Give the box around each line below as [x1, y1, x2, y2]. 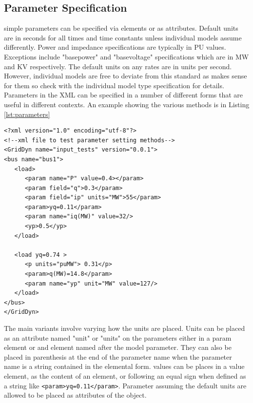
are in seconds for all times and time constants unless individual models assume [4, 32, 242, 42]
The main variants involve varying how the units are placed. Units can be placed [4, 323, 245, 333]
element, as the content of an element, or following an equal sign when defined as [4, 370, 246, 381]
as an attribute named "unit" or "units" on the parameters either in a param [4, 332, 232, 343]
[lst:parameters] [4, 109, 50, 119]
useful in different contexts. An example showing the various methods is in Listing [4, 99, 250, 109]
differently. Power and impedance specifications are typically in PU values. [4, 42, 226, 52]
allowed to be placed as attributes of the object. [4, 390, 147, 400]
